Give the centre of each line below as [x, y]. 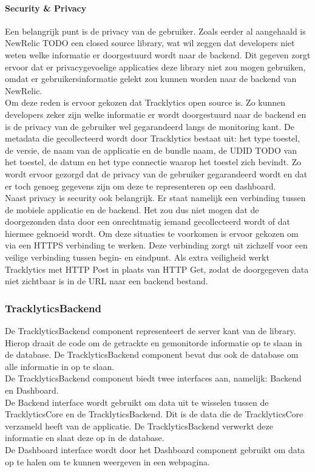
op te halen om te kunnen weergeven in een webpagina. [107, 461]
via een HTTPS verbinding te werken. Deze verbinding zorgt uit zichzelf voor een [156, 245]
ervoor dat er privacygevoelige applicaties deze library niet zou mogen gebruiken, [155, 67]
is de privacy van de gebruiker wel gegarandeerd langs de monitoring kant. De [150, 126]
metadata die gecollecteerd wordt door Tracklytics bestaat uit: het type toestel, [153, 138]
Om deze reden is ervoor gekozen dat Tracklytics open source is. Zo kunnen [145, 102]
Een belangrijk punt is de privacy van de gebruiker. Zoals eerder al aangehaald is [155, 31]
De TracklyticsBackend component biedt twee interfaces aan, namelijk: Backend [153, 378]
